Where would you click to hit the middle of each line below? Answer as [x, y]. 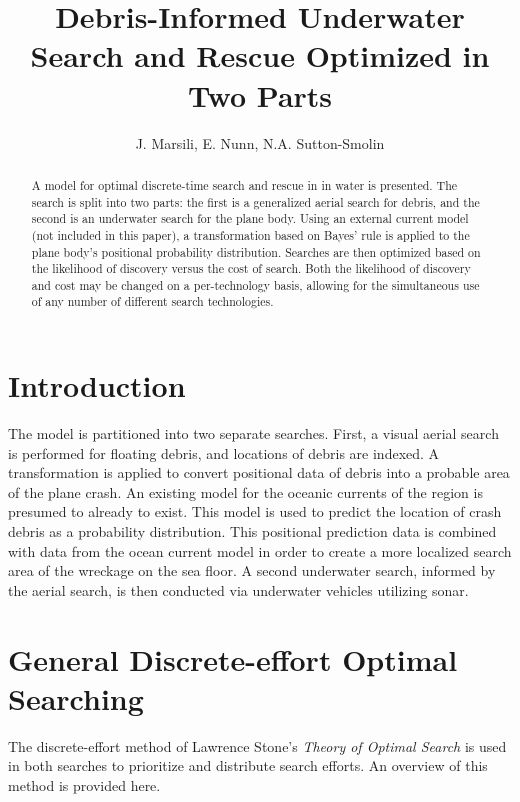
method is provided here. [84, 784]
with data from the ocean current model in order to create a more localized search [260, 550]
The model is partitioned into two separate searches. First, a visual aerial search [253, 433]
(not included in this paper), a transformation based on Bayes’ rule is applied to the [250, 234]
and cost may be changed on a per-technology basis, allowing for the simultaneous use [255, 284]
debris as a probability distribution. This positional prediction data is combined [252, 531]
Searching [76, 697]
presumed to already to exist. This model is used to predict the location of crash [255, 511]
